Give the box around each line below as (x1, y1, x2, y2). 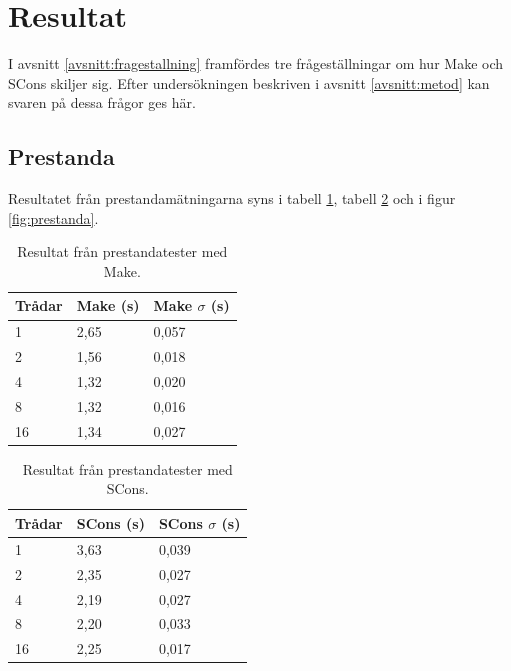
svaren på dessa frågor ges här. (8, 92, 196, 113)
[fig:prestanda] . (8, 207, 99, 228)
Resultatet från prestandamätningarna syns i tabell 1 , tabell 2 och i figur (8, 188, 456, 209)
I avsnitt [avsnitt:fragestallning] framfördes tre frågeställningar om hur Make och (8, 53, 504, 74)
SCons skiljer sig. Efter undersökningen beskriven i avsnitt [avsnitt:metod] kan (8, 72, 490, 93)
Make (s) (76, 295, 140, 316)
